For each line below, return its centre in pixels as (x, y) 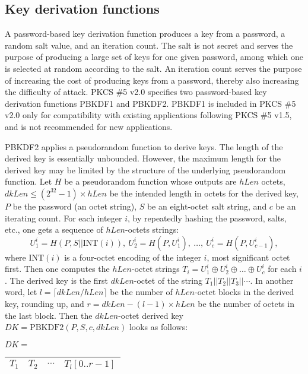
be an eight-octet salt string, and (207, 206)
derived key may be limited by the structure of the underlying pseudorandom (145, 169)
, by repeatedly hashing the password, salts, (207, 218)
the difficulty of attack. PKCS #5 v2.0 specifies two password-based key (136, 92)
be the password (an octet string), (75, 206)
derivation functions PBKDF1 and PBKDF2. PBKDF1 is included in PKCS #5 (150, 103)
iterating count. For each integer (63, 218)
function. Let (28, 181)
